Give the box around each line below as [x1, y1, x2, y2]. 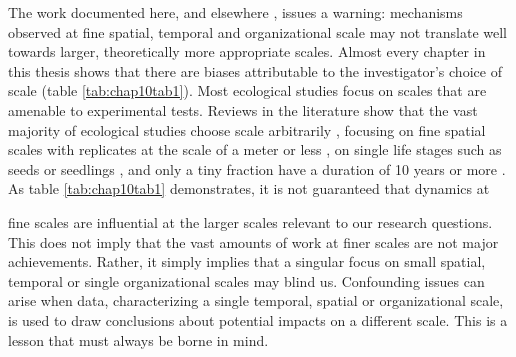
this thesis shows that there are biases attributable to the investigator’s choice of [8, 60, 502, 81]
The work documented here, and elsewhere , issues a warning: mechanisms [8, 2, 463, 22]
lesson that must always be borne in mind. [8, 329, 269, 350]
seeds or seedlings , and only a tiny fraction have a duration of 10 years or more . [8, 158, 506, 179]
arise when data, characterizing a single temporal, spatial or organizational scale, [8, 290, 504, 311]
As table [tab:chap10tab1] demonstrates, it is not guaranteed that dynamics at [8, 178, 490, 199]
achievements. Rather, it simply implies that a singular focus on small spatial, [8, 251, 486, 272]
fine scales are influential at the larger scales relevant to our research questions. [8, 211, 493, 232]
